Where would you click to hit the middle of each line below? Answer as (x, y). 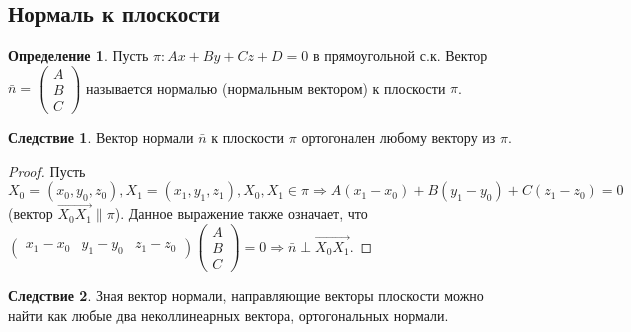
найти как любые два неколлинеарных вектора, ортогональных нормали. (228, 314)
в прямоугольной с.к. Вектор (400, 55)
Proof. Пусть (47, 170)
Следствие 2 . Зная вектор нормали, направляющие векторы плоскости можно (246, 295)
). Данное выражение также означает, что (241, 213)
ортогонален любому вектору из (398, 136)
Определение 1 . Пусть (78, 55)
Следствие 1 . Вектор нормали (101, 136)
